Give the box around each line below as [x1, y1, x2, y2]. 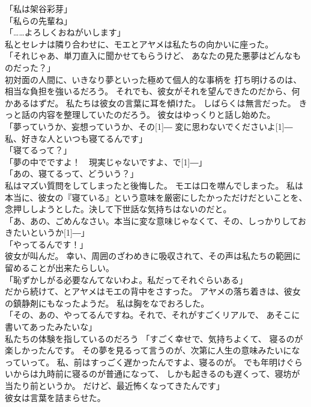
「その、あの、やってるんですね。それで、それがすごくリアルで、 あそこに [5, 308, 300, 321]
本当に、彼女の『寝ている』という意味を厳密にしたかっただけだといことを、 [5, 191, 307, 203]
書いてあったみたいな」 [5, 320, 97, 333]
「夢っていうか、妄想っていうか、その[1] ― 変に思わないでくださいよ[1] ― [5, 120, 293, 132]
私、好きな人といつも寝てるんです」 [5, 132, 148, 144]
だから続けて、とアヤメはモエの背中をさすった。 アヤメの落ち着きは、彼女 [5, 285, 301, 298]
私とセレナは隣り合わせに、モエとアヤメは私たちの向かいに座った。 [5, 37, 274, 50]
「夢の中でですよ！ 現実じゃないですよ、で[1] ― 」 [5, 155, 207, 168]
